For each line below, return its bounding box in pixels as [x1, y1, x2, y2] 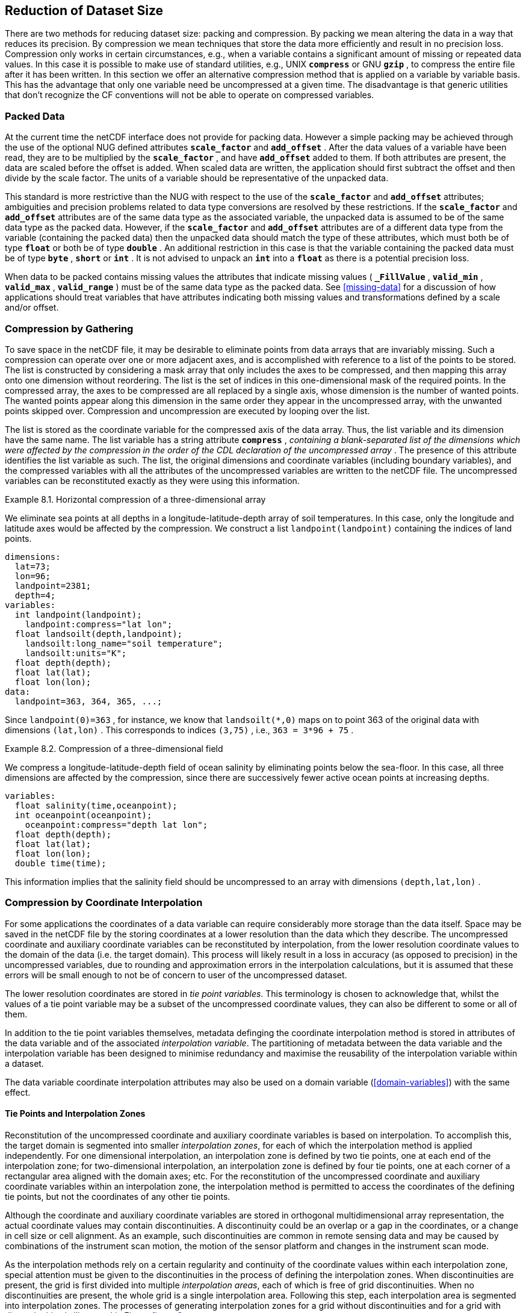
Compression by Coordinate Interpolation [5, 896, 203, 909]
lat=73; [14, 561, 51, 571]
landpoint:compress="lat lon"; [25, 619, 173, 629]
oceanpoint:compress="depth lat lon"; [25, 819, 208, 830]
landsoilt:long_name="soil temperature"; [25, 638, 223, 648]
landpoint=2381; [14, 580, 91, 591]
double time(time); [14, 858, 107, 868]
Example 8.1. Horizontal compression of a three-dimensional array [5, 494, 266, 504]
